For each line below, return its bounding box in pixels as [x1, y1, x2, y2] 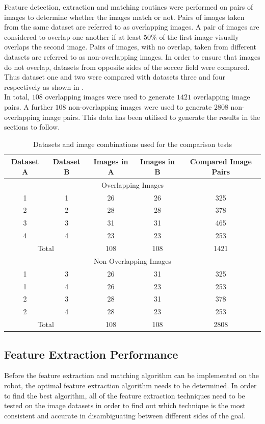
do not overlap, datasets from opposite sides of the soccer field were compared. [4, 61, 250, 72]
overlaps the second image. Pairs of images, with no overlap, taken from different [4, 41, 256, 52]
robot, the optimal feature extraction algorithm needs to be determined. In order [4, 380, 257, 390]
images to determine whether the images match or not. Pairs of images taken [4, 11, 245, 22]
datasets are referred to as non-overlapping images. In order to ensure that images [4, 51, 260, 62]
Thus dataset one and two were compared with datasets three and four [4, 71, 226, 82]
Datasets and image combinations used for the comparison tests [33, 138, 232, 149]
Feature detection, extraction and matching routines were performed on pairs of [4, 2, 253, 12]
